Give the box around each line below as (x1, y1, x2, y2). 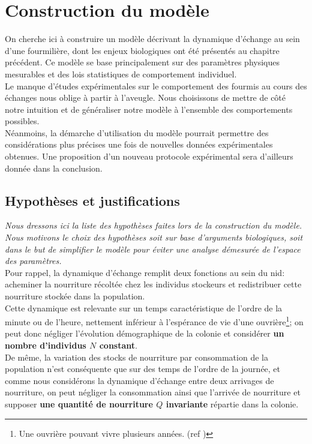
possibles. (5, 115, 40, 127)
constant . (99, 339, 137, 352)
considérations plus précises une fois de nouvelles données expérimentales (5, 138, 273, 151)
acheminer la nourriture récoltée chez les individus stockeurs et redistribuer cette (5, 278, 302, 290)
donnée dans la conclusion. (5, 161, 103, 174)
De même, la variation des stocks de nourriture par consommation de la (5, 350, 268, 363)
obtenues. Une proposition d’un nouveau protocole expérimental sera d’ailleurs (5, 150, 293, 163)
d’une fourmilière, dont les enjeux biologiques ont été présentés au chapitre (5, 44, 280, 56)
